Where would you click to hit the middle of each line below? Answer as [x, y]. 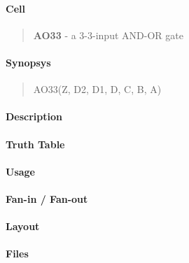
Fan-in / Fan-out [47, 198]
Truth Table [35, 144]
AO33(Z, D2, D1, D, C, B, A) [97, 89]
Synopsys [28, 62]
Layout [23, 226]
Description [34, 116]
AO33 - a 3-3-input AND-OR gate [108, 35]
